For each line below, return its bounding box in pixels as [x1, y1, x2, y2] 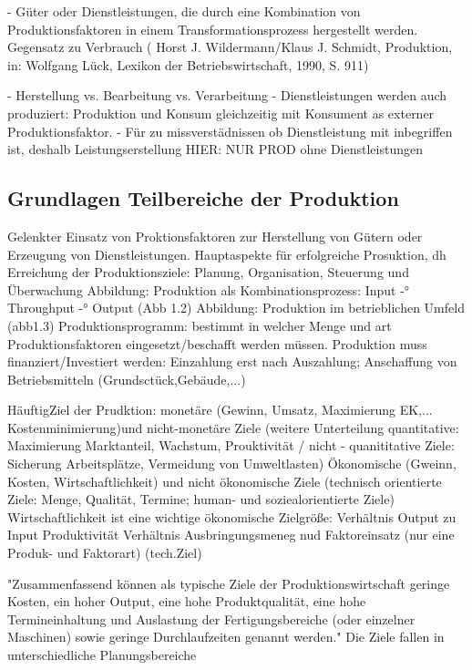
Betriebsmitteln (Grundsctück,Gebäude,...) [7, 369, 246, 388]
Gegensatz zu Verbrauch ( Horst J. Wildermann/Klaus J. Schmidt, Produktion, [7, 37, 453, 57]
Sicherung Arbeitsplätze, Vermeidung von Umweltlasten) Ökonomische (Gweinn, [7, 454, 457, 473]
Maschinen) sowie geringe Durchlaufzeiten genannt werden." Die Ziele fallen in [7, 627, 445, 646]
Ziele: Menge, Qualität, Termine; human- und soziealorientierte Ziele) [7, 490, 395, 509]
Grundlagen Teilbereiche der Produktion [7, 184, 399, 212]
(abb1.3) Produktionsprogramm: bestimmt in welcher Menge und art [7, 315, 392, 335]
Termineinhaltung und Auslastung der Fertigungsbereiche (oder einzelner [7, 609, 416, 628]
